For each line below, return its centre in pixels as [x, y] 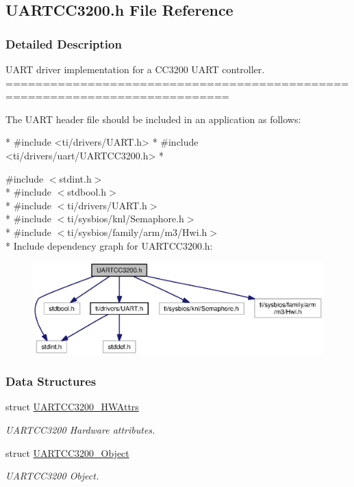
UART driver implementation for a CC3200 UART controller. [135, 69]
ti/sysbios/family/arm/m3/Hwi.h [137, 232]
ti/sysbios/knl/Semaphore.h [126, 219]
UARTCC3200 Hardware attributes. [80, 429]
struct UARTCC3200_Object [67, 452]
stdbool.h [87, 192]
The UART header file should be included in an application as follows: [153, 119]
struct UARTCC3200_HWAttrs [72, 407]
